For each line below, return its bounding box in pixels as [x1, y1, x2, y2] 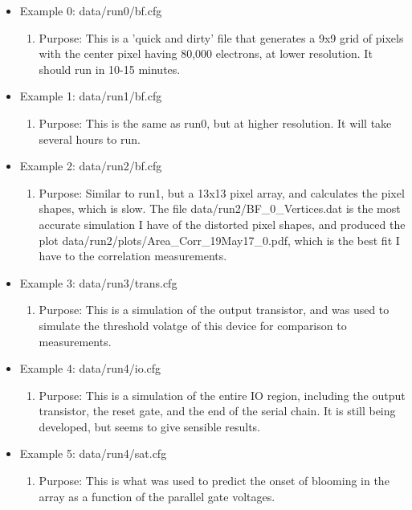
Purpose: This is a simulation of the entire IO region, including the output [39, 386, 406, 403]
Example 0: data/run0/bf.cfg [19, 2, 162, 18]
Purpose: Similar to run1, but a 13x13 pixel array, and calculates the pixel [39, 184, 405, 201]
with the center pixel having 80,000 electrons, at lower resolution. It [39, 45, 373, 62]
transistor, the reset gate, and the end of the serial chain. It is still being [39, 402, 396, 419]
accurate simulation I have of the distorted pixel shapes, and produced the [39, 215, 406, 232]
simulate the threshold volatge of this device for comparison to [39, 316, 347, 333]
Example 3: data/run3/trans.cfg [19, 274, 177, 291]
